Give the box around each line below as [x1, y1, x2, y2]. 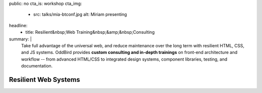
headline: [9, 22, 28, 28]
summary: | [9, 36, 32, 42]
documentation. [21, 63, 53, 69]
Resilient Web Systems [9, 75, 80, 84]
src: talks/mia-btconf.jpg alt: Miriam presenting [33, 12, 127, 17]
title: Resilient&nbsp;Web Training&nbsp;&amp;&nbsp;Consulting [25, 29, 155, 35]
